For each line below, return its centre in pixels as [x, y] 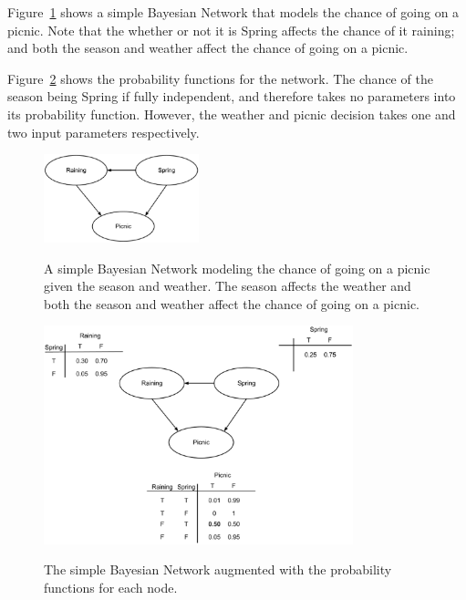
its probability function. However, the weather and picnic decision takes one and [232, 114]
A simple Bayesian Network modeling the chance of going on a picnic [237, 268]
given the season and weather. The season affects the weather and [228, 286]
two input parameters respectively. [104, 132]
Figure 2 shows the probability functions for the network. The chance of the [220, 78]
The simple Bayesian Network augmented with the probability [218, 569]
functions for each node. [111, 587]
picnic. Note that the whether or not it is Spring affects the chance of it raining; [231, 30]
